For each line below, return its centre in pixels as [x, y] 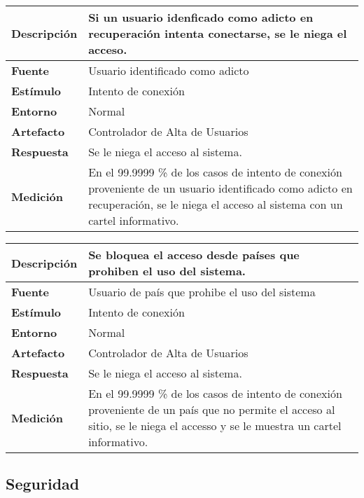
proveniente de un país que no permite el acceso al [212, 409]
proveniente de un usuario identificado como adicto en [220, 188]
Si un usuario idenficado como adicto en [201, 17]
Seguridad [43, 484]
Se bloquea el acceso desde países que [194, 255]
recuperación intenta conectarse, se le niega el [218, 33]
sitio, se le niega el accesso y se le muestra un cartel [215, 426]
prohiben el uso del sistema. [167, 271]
